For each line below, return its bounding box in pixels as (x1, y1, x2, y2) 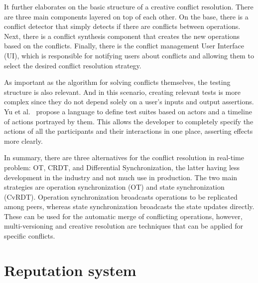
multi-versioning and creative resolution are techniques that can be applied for (4, 221, 243, 231)
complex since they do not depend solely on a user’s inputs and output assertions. (4, 96, 254, 107)
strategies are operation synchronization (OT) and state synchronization (4, 182, 225, 192)
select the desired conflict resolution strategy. (4, 60, 141, 70)
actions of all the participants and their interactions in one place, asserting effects (4, 126, 253, 136)
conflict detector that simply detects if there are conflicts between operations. (4, 21, 241, 31)
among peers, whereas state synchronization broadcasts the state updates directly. (4, 201, 255, 212)
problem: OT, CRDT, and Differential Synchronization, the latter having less (4, 162, 240, 172)
